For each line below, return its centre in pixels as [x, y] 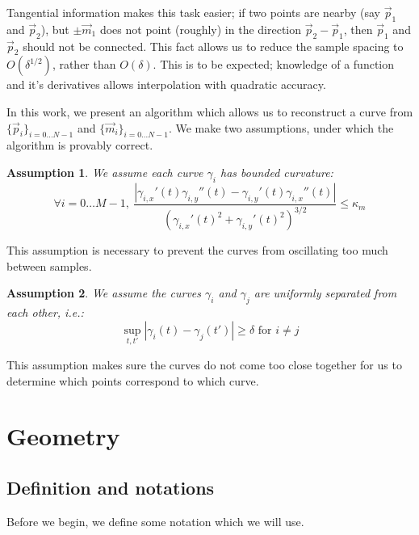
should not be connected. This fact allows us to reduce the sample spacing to [213, 46]
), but [55, 29]
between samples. [49, 265]
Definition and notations [111, 487]
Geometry [63, 436]
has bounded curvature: [277, 172]
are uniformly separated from [325, 293]
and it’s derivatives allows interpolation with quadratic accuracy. [166, 84]
